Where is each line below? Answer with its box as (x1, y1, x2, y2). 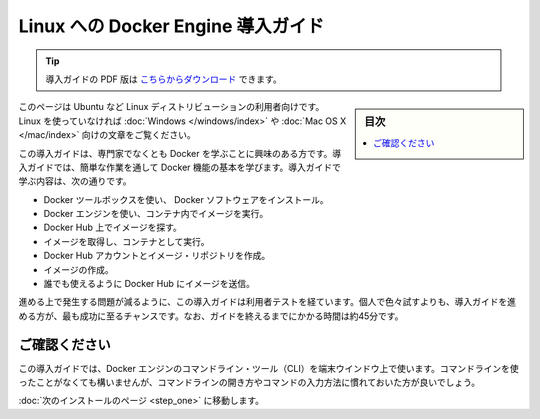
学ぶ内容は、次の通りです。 (18, 175, 132, 187)
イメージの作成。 (43, 263, 114, 275)
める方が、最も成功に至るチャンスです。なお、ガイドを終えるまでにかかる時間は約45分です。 (18, 310, 404, 322)
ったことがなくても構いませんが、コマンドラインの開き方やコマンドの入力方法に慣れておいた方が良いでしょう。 (18, 376, 481, 389)
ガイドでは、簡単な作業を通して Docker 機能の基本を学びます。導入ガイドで (26, 161, 342, 173)
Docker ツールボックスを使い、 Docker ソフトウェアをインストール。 (43, 193, 329, 205)
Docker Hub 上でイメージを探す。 (43, 221, 182, 234)
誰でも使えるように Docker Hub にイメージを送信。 (43, 278, 255, 290)
